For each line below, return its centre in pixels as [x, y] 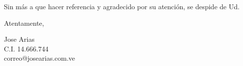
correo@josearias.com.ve [40, 58]
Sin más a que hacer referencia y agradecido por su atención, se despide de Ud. [122, 6]
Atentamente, [24, 23]
